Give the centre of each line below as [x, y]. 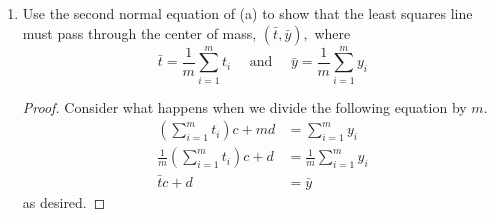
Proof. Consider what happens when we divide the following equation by [244, 106]
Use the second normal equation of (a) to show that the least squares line [247, 13]
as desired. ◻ [64, 201]
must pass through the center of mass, [139, 32]
